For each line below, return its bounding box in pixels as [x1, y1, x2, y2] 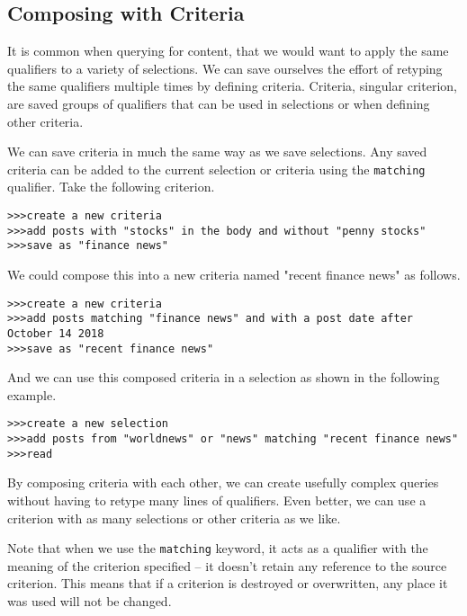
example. [7, 385, 57, 404]
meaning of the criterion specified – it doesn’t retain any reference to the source [7, 556, 447, 575]
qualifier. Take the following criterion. [7, 177, 215, 196]
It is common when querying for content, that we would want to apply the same [7, 41, 449, 60]
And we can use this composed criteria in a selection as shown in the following [7, 368, 440, 387]
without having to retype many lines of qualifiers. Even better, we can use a [7, 490, 427, 509]
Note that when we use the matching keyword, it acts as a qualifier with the [7, 539, 428, 558]
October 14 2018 [7, 326, 104, 340]
